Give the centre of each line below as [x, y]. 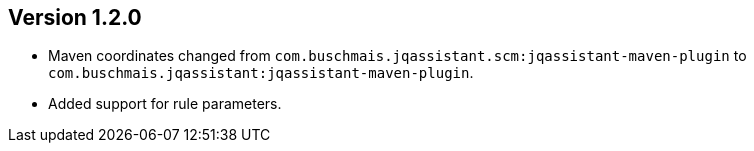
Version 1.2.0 [75, 17]
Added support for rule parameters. [165, 104]
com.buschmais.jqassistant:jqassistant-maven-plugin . [261, 73]
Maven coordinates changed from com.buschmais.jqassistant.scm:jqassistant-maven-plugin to [397, 56]
